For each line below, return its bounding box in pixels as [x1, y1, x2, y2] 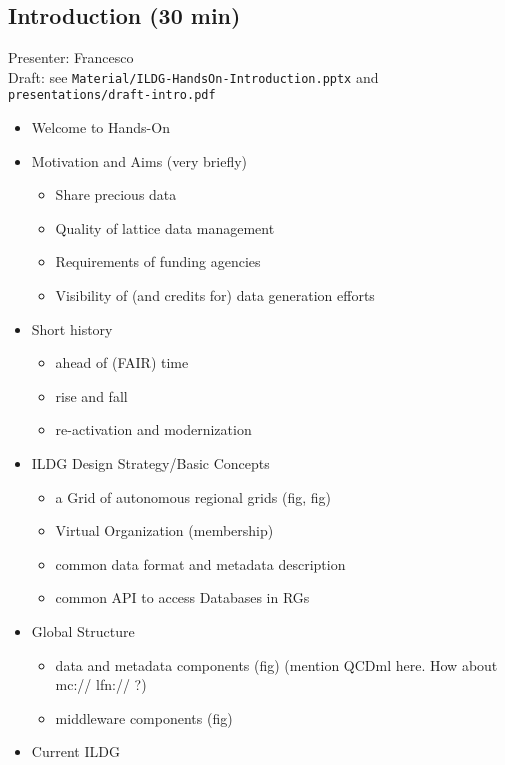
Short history [31, 318, 113, 339]
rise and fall [55, 385, 128, 406]
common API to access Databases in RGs [55, 587, 310, 608]
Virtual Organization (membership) [55, 520, 274, 541]
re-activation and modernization [55, 419, 252, 440]
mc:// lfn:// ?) [55, 674, 147, 695]
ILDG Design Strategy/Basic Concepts [31, 453, 270, 474]
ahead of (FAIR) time [55, 352, 189, 373]
